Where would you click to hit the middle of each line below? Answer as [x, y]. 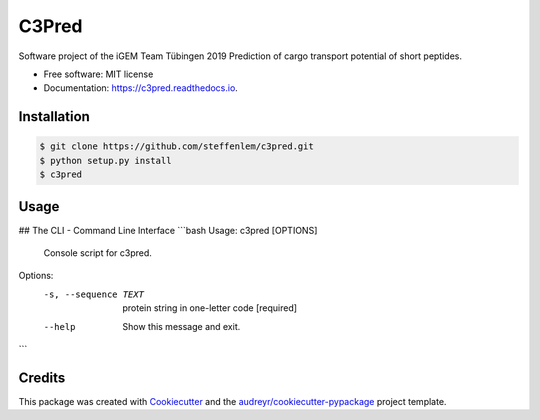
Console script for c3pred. [97, 253]
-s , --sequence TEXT [94, 294]
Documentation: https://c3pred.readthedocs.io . [141, 88]
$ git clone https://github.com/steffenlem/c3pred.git [176, 146]
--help [59, 326]
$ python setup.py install [105, 160]
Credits [42, 377]
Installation [54, 116]
